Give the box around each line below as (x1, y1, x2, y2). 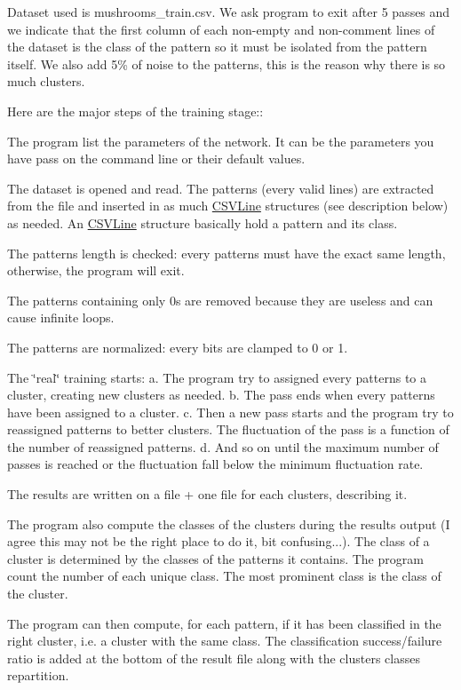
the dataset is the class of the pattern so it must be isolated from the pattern (7, 37, 427, 56)
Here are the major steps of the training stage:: (7, 101, 264, 120)
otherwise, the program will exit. (7, 261, 185, 280)
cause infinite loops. (7, 308, 115, 327)
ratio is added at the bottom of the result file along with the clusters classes (7, 648, 420, 667)
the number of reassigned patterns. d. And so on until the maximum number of (7, 437, 439, 456)
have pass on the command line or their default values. (7, 149, 306, 168)
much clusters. (7, 72, 85, 91)
